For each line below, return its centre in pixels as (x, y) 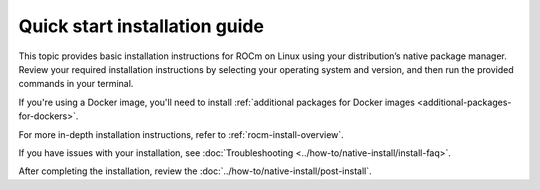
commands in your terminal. (76, 84)
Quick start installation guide (141, 26)
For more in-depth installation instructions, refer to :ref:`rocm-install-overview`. (181, 134)
